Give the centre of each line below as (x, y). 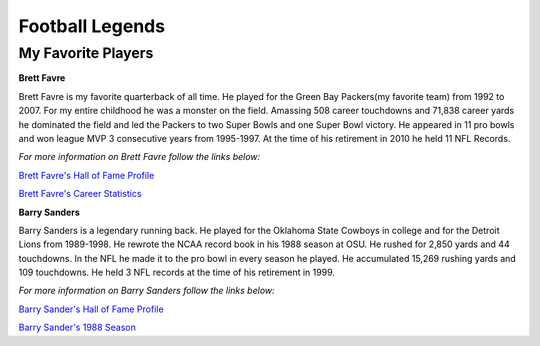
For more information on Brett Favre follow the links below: (139, 157)
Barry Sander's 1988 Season (77, 327)
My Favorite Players (86, 53)
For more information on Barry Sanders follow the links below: (146, 291)
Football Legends (91, 26)
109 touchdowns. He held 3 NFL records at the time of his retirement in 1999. (176, 272)
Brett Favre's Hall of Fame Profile (86, 175)
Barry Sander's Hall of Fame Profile (91, 309)
